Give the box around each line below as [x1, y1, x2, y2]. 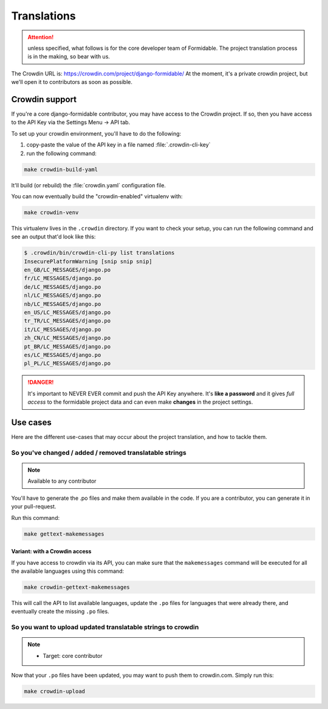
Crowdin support [11, 94, 77, 105]
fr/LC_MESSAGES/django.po [24, 275, 101, 282]
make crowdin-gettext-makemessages [24, 584, 130, 590]
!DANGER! [27, 379, 54, 386]
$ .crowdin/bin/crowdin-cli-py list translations [24, 249, 175, 257]
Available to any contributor [27, 477, 97, 485]
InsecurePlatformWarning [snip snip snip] [24, 258, 152, 265]
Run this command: [11, 514, 60, 521]
